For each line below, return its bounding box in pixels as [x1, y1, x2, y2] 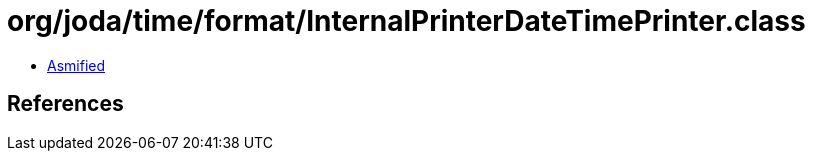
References [7, 91, 124, 117]
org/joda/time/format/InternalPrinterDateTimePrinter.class [7, 4, 806, 38]
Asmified [47, 56, 106, 74]
